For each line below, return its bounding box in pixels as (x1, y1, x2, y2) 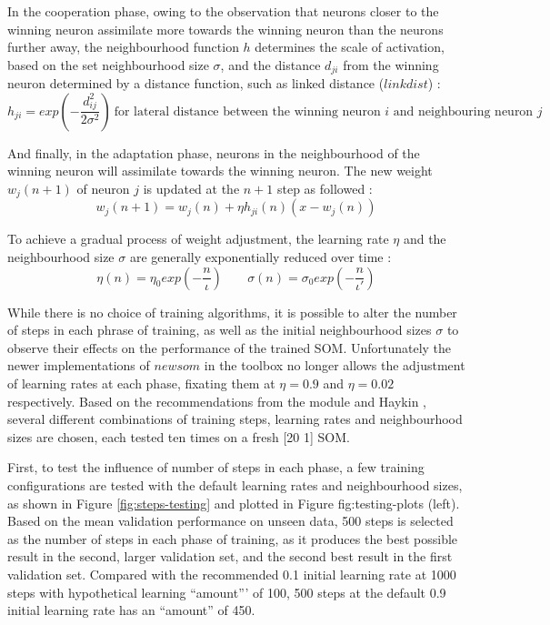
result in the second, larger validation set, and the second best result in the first (7, 547, 453, 566)
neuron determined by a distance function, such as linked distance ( (7, 74, 385, 93)
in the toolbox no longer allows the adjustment (204, 356, 465, 375)
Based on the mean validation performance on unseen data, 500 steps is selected (7, 511, 454, 530)
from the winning (343, 55, 439, 74)
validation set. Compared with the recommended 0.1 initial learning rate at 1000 (7, 564, 456, 583)
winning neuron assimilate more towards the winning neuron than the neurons (7, 19, 444, 38)
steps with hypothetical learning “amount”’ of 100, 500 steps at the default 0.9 (7, 582, 446, 601)
